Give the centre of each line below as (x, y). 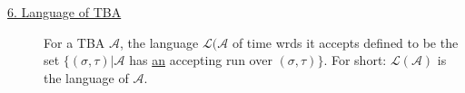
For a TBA (74, 42)
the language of (86, 77)
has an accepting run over (201, 60)
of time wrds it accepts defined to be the (345, 42)
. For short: (355, 60)
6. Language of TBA (64, 12)
